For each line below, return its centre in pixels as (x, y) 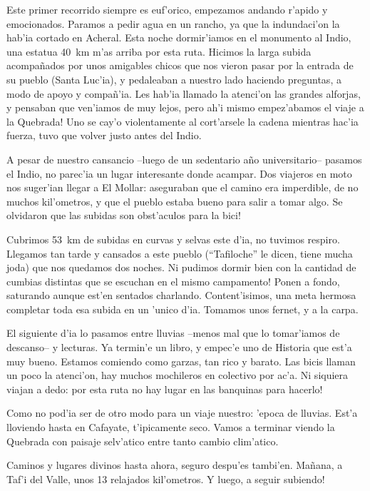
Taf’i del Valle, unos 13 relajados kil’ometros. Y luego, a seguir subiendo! (166, 479)
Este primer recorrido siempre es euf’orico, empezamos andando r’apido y (167, 9)
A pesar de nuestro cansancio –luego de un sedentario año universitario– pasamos (184, 159)
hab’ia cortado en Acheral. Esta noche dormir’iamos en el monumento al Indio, (179, 37)
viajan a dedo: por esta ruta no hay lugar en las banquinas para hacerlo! (165, 389)
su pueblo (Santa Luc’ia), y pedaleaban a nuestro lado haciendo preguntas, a (174, 79)
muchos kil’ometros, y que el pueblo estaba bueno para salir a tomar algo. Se (175, 201)
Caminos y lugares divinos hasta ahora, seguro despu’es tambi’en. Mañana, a (175, 465)
